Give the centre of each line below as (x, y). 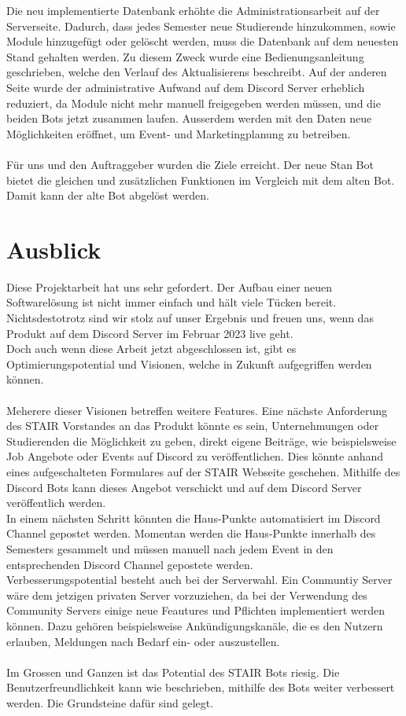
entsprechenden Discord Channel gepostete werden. (130, 564)
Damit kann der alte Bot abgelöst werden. (108, 195)
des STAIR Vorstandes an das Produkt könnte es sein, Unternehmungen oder (193, 426)
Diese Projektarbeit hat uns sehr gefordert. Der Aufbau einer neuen (170, 286)
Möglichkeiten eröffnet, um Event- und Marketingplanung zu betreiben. (179, 133)
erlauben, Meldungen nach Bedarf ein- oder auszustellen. (143, 641)
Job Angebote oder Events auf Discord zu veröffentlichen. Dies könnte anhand (195, 456)
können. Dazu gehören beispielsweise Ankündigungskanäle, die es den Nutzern (195, 625)
